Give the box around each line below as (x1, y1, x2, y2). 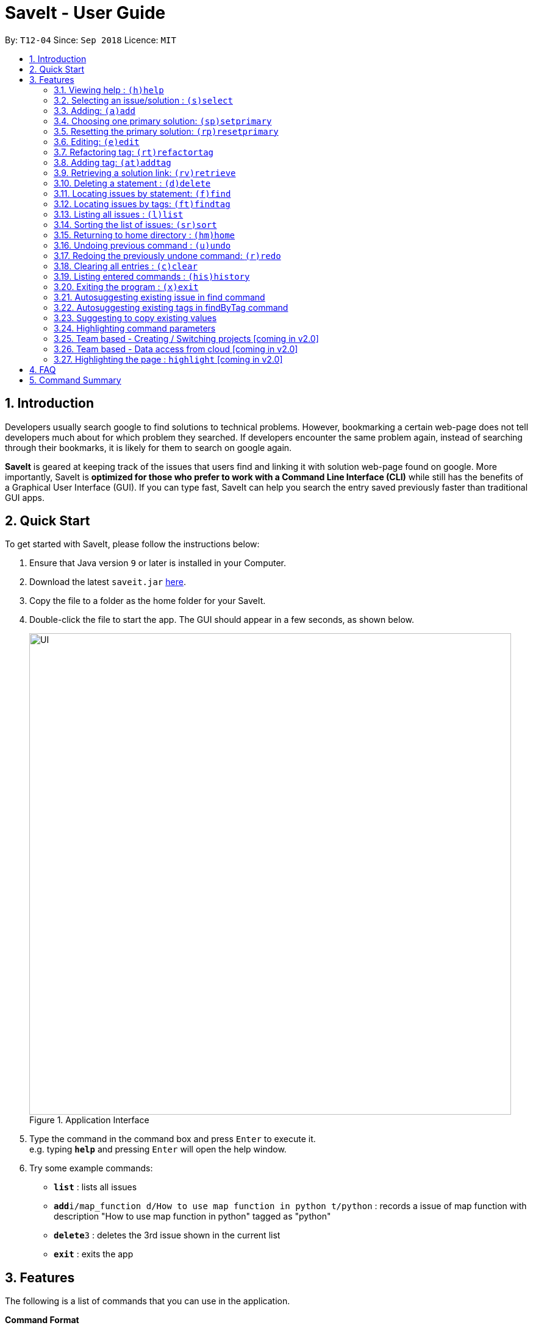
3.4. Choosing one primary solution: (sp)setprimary (54, 115, 272, 126)
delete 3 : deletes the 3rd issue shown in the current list (54, 1230, 281, 1241)
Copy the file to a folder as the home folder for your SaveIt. (29, 595, 266, 606)
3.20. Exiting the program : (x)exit (54, 281, 199, 292)
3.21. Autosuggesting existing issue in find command (54, 291, 265, 302)
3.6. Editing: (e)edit (54, 136, 140, 147)
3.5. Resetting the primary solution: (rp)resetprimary (54, 126, 279, 137)
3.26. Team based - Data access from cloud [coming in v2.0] (54, 343, 298, 354)
